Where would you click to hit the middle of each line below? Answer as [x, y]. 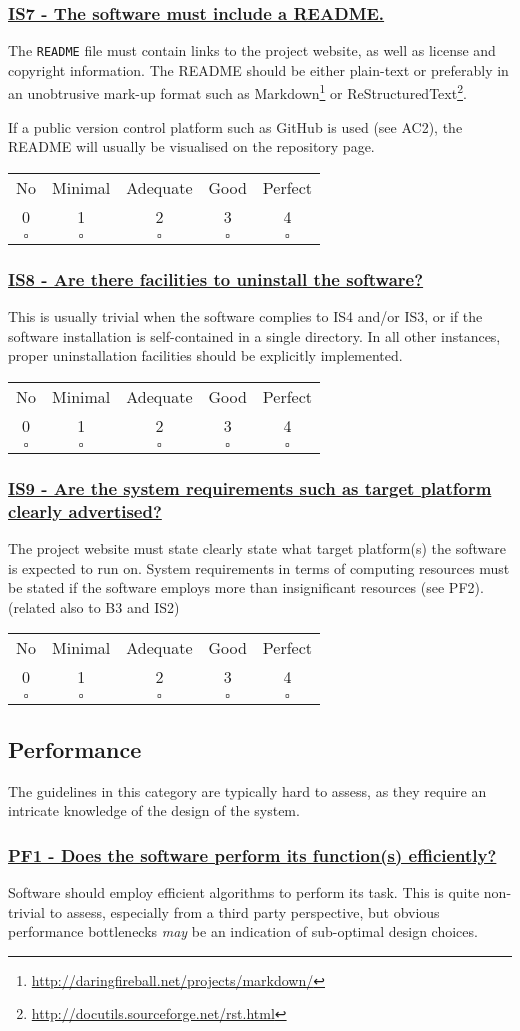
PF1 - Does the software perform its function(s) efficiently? [252, 854]
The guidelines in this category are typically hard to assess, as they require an [247, 790]
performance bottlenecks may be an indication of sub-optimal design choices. [243, 931]
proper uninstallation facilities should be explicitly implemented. [205, 355]
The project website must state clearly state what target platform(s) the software [257, 548]
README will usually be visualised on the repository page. [191, 146]
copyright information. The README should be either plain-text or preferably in [258, 69]
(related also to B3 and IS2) [94, 606]
